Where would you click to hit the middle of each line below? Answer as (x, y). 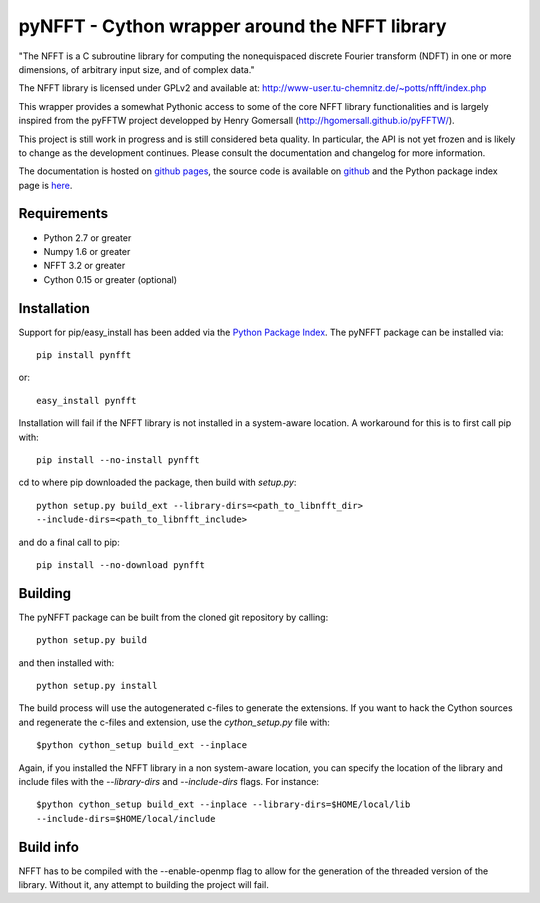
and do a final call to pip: (69, 542)
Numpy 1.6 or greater (87, 251)
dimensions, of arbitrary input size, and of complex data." (136, 69)
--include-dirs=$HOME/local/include (126, 818)
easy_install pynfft (86, 400)
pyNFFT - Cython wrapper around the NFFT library (232, 26)
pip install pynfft (84, 355)
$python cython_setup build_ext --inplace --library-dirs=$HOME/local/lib (223, 804)
